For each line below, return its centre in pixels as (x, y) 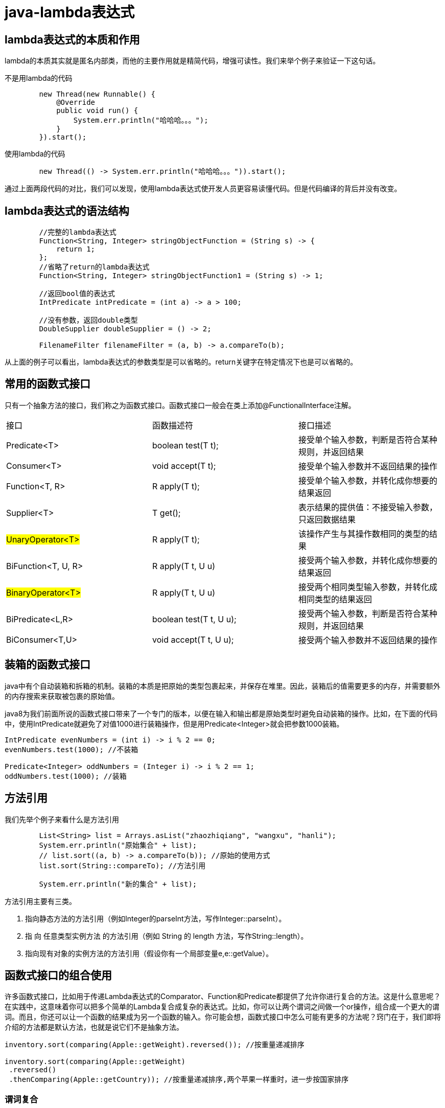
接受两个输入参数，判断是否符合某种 (368, 613)
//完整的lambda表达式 (78, 232)
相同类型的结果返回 (335, 599)
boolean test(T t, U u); (194, 619)
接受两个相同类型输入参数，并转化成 (368, 587)
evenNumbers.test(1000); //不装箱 (72, 749)
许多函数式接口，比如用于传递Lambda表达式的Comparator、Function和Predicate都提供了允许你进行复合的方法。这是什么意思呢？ (223, 997)
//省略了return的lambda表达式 (94, 267)
